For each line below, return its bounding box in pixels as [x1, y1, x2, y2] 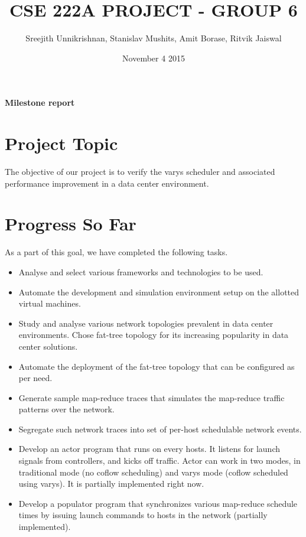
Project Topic [5, 131, 118, 155]
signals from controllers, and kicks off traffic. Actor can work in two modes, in [18, 454, 301, 467]
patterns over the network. [18, 403, 115, 415]
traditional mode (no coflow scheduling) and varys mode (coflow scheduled [18, 466, 288, 478]
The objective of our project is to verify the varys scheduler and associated [5, 165, 275, 178]
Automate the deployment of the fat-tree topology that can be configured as [18, 360, 295, 372]
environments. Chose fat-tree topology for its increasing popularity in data [18, 328, 289, 341]
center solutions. [18, 340, 78, 352]
